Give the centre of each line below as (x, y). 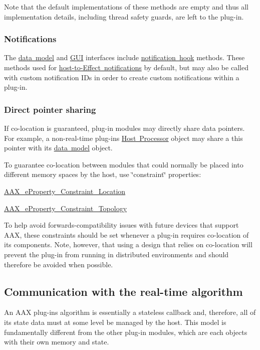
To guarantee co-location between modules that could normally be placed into (124, 164)
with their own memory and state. (57, 342)
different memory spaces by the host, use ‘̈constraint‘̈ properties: (103, 174)
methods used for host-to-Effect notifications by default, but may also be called (126, 67)
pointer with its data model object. (58, 148)
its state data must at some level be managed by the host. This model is (115, 322)
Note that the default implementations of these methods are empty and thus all (126, 7)
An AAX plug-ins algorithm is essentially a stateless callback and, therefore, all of (130, 312)
